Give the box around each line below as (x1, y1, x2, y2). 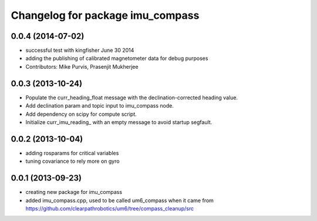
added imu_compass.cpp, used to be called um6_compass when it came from (25, 197, 214, 204)
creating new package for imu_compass (25, 189, 123, 196)
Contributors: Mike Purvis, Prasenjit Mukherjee (25, 63, 139, 70)
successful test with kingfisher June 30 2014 (25, 47, 134, 54)
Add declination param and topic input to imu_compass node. (25, 102, 174, 109)
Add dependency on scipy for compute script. (25, 110, 137, 118)
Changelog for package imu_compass (11, 9, 200, 22)
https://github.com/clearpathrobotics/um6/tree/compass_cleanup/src (25, 205, 194, 212)
